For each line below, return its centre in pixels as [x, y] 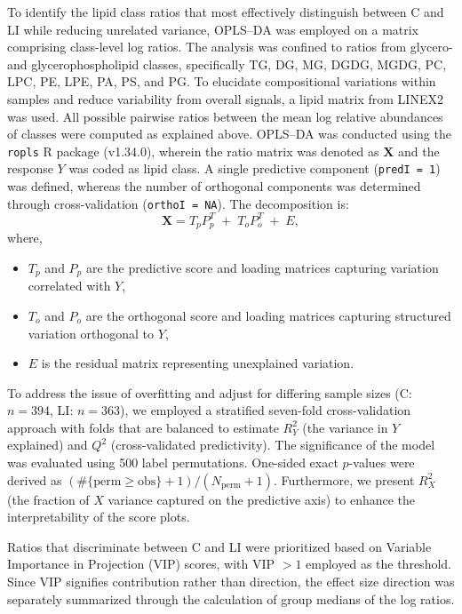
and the [419, 151]
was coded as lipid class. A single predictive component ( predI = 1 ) [255, 168]
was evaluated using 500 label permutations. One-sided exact [173, 462]
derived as [35, 479]
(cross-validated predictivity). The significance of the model [273, 445]
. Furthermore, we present [344, 479]
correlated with [69, 286]
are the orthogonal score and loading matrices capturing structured [268, 315]
